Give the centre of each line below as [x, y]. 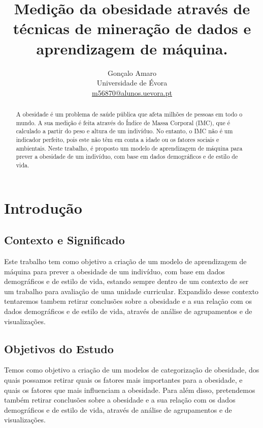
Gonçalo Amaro [132, 73]
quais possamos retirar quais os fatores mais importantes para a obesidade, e [123, 380]
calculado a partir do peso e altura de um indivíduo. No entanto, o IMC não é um [124, 131]
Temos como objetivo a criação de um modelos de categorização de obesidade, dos [132, 370]
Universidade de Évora [132, 83]
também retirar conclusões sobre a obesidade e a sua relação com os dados [120, 400]
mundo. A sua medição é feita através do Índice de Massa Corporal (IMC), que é [123, 122]
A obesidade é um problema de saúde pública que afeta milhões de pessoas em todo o [129, 114]
